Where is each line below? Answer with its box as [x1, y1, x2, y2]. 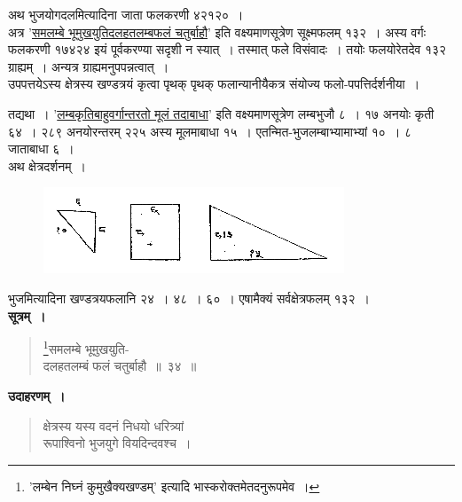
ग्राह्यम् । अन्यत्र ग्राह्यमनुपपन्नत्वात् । [8, 57, 169, 75]
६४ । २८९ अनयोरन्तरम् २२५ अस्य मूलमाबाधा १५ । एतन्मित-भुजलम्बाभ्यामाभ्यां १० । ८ [8, 122, 412, 140]
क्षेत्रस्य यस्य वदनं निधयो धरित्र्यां [43, 416, 184, 435]
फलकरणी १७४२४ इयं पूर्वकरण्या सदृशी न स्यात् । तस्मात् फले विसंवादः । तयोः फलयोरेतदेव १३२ [8, 40, 447, 59]
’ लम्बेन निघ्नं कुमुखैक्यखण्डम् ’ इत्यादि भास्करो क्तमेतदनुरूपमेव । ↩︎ [28, 476, 320, 495]
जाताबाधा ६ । [8, 139, 74, 158]
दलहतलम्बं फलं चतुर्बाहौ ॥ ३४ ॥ [43, 357, 197, 375]
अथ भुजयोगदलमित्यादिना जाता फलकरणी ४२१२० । [8, 5, 244, 23]
